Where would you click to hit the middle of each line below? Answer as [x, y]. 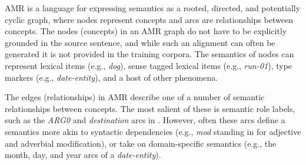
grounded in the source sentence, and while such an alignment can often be [140, 42]
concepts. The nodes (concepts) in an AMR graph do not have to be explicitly [146, 31]
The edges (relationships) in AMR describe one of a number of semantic [135, 97]
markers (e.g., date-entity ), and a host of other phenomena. [112, 77]
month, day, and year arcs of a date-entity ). [83, 155]
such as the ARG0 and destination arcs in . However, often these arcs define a [145, 120]
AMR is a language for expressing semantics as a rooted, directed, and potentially [153, 8]
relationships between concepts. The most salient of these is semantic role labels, [150, 108]
